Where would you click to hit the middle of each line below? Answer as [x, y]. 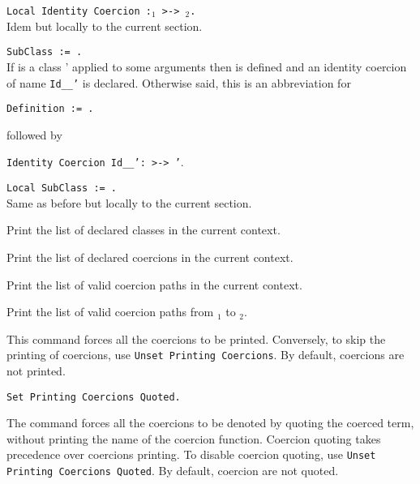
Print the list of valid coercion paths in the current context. [154, 284]
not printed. [36, 370]
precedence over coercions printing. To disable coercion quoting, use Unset [191, 454]
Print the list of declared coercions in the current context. [150, 257]
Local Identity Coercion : [79, 11]
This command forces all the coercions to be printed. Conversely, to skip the [196, 338]
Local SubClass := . [62, 188]
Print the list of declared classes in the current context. [144, 230]
